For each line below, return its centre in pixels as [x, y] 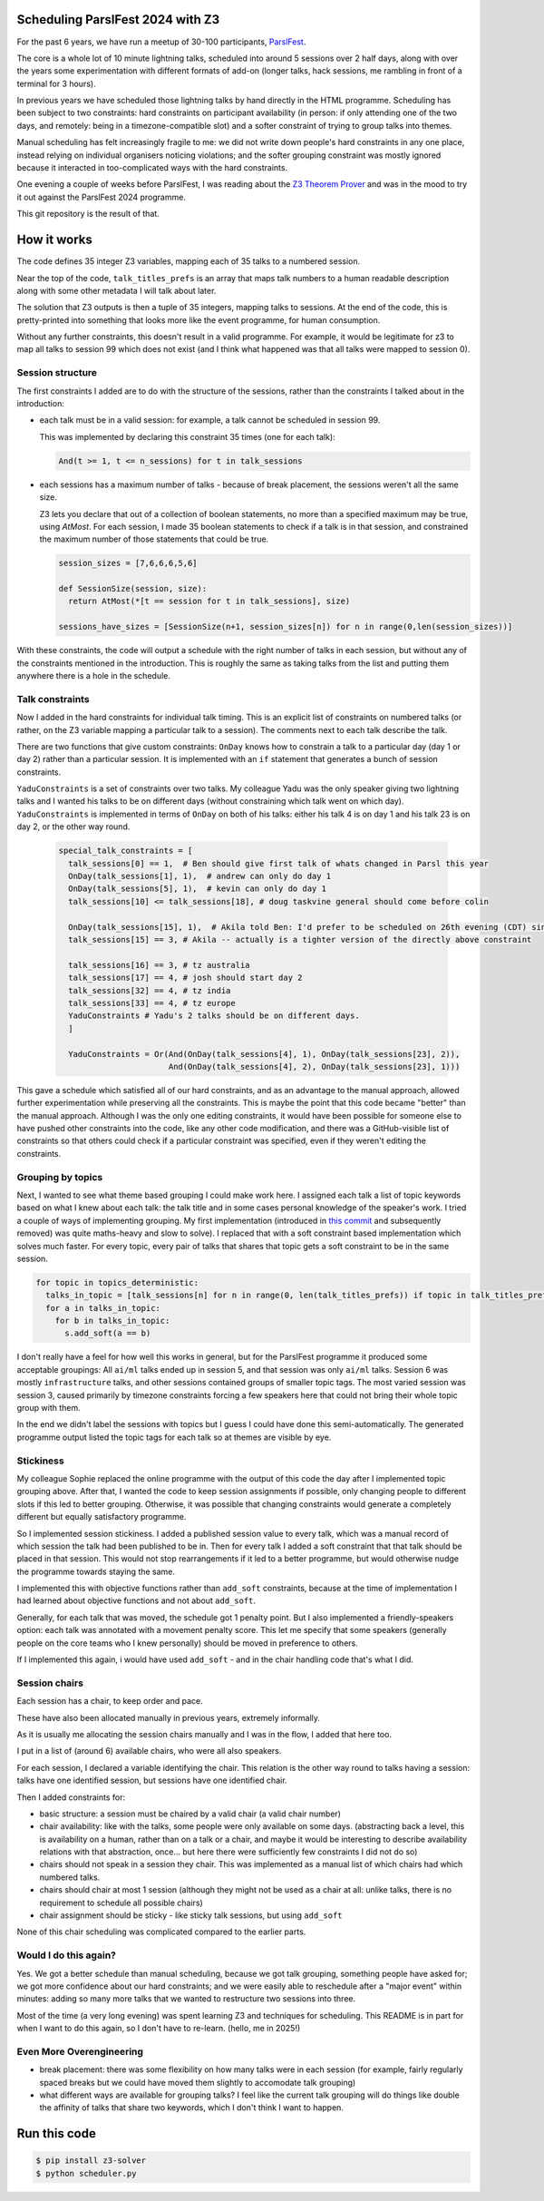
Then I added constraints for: [71, 1797]
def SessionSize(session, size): [133, 589]
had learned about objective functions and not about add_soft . [136, 1600]
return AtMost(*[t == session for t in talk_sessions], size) [209, 602]
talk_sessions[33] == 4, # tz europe [152, 1003]
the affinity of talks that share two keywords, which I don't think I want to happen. [192, 2108]
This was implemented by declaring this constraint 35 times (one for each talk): [187, 436]
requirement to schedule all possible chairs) [121, 1903]
